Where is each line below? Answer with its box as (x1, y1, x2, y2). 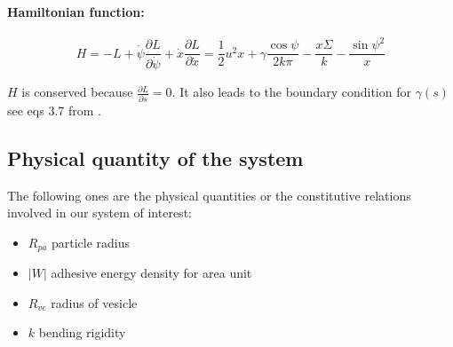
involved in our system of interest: (7, 203, 192, 222)
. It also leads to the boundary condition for (171, 83, 411, 101)
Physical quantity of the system (7, 144, 304, 171)
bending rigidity (38, 323, 126, 342)
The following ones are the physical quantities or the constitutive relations (7, 185, 411, 204)
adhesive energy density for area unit (51, 264, 252, 282)
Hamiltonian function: (7, 2, 145, 20)
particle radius (52, 233, 131, 251)
